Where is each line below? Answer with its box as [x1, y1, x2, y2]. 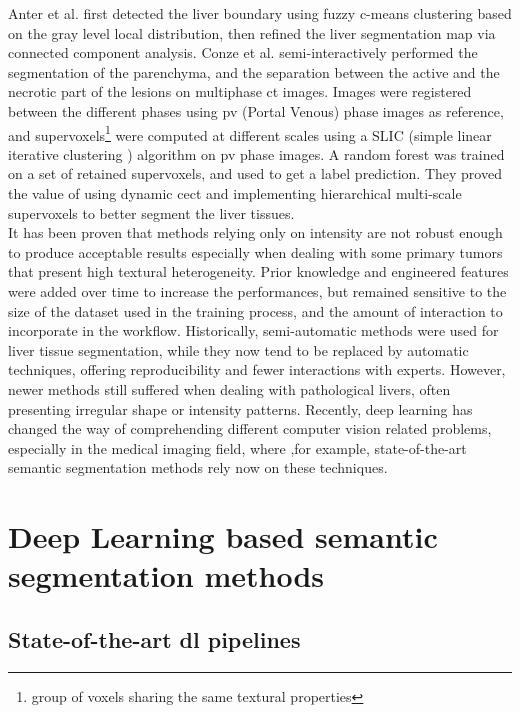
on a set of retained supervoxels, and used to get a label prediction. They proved [8, 163, 502, 184]
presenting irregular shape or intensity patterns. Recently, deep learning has [8, 398, 473, 419]
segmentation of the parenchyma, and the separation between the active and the [8, 61, 500, 82]
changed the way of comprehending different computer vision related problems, [8, 418, 492, 439]
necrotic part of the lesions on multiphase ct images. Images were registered [8, 81, 472, 102]
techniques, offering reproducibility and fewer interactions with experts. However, [8, 359, 506, 380]
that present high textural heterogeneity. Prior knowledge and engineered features [8, 261, 509, 282]
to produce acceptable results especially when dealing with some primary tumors [8, 241, 503, 262]
